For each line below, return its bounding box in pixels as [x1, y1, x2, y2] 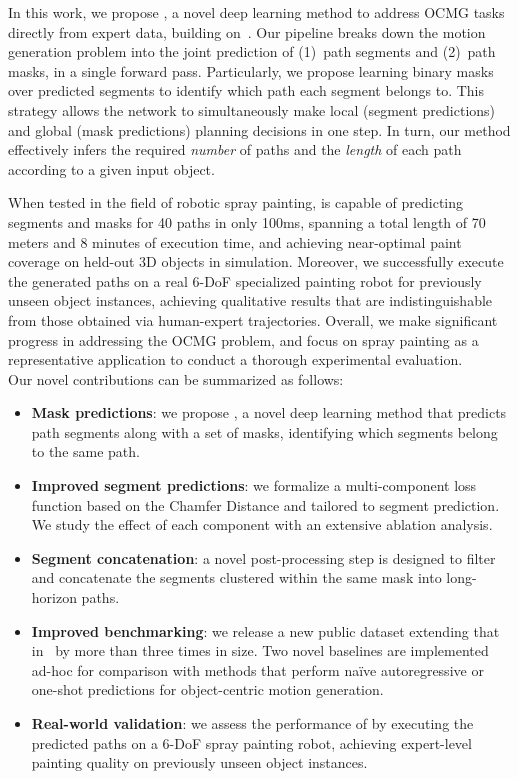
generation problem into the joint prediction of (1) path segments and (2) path [8, 41, 496, 62]
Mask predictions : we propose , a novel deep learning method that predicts [31, 402, 507, 423]
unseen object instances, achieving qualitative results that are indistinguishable [8, 290, 493, 311]
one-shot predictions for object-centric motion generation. [31, 679, 384, 700]
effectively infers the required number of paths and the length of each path [8, 139, 462, 160]
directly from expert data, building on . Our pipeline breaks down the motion [8, 21, 486, 42]
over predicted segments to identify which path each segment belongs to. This [8, 80, 485, 101]
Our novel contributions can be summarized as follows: [8, 368, 344, 389]
